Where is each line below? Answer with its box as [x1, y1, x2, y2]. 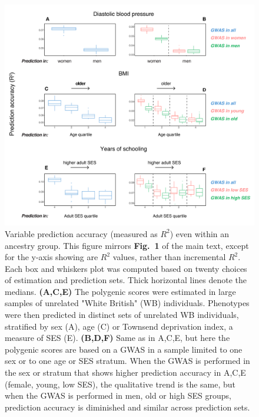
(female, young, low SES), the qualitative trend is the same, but [5, 377, 236, 390]
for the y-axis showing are [5, 251, 98, 263]
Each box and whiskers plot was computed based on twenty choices [5, 262, 247, 274]
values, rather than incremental [112, 251, 226, 263]
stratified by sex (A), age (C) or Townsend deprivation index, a [5, 320, 233, 332]
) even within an [170, 227, 230, 239]
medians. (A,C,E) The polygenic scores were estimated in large [5, 285, 236, 297]
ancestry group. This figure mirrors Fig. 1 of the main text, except [5, 239, 249, 251]
